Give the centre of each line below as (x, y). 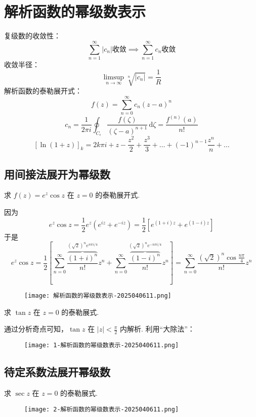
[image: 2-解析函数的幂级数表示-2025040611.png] (102, 409)
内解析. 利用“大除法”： (157, 329)
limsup (114, 77)
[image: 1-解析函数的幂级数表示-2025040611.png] (102, 345)
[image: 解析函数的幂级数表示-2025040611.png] (98, 296)
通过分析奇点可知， (36, 329)
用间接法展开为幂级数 (57, 174)
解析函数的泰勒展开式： (43, 91)
